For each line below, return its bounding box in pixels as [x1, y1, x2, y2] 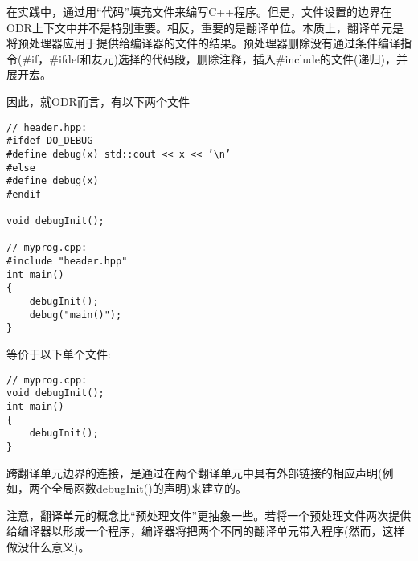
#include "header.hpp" [6, 256, 128, 268]
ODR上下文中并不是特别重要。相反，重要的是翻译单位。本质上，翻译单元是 [6, 18, 404, 35]
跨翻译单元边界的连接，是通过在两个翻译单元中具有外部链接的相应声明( [6, 464, 383, 481]
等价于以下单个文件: [6, 346, 111, 362]
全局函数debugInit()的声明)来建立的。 [51, 480, 248, 497]
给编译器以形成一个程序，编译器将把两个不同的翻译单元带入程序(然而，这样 [6, 522, 405, 539]
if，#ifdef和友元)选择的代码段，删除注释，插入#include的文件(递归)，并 [31, 50, 408, 67]
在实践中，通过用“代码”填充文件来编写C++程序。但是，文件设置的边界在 [6, 3, 392, 19]
